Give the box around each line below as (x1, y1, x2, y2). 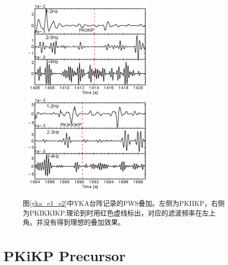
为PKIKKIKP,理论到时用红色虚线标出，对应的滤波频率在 (23, 207, 202, 217)
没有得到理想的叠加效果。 (43, 217, 125, 227)
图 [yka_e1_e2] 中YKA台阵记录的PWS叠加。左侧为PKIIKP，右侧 (23, 198, 225, 208)
